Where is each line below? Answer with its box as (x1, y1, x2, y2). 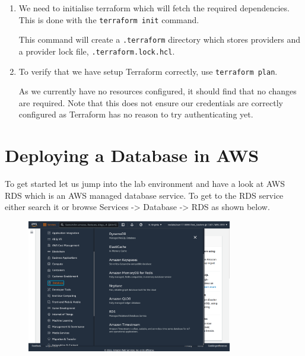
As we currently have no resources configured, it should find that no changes (18, 85, 297, 97)
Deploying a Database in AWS (5, 143, 259, 167)
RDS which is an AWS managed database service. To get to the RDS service (5, 189, 284, 201)
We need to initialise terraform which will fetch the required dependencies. (18, 2, 290, 14)
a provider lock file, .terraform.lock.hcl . (18, 44, 175, 57)
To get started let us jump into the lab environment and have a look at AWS (5, 177, 285, 190)
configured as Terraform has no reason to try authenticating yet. (18, 108, 253, 120)
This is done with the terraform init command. (18, 13, 199, 26)
